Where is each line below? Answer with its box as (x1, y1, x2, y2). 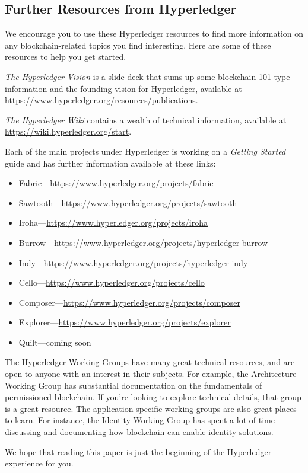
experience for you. (5, 457, 74, 469)
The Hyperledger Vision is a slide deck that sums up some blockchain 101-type (5, 70, 290, 82)
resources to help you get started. (5, 50, 126, 63)
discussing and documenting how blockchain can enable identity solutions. (5, 426, 274, 438)
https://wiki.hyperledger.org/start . (5, 125, 132, 138)
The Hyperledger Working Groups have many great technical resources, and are (5, 356, 295, 368)
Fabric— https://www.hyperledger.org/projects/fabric (18, 177, 214, 189)
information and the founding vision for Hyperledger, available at (5, 82, 242, 94)
